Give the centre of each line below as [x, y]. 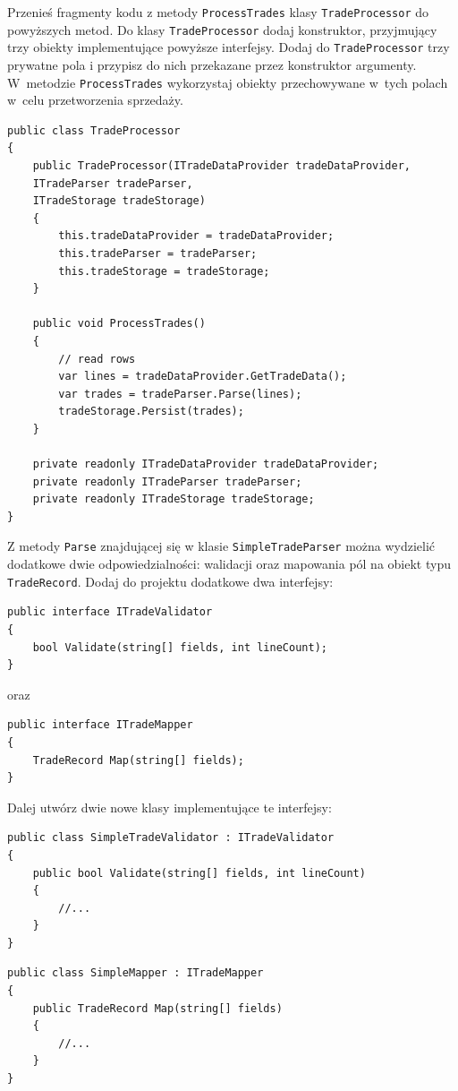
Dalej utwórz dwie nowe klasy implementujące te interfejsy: [170, 807]
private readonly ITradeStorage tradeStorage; [174, 499]
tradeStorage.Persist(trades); [151, 412]
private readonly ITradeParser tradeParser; [167, 481]
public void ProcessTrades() [119, 324]
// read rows [97, 359]
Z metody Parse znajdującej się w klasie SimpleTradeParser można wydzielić [221, 546]
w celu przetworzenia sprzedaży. [95, 100]
